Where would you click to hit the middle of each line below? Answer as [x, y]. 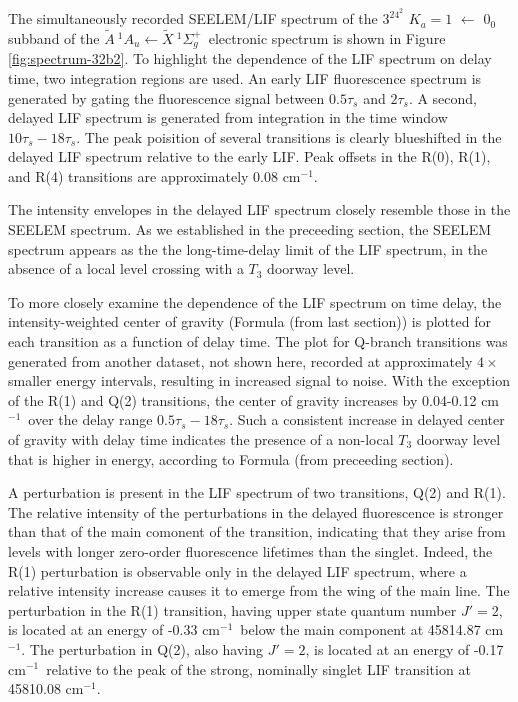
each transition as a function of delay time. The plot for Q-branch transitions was [258, 341]
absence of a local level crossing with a [126, 268]
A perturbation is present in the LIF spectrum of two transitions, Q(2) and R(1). [257, 492]
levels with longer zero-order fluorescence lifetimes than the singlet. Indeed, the [250, 550]
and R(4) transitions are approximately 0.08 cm [154, 175]
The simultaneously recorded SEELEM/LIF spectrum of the [193, 18]
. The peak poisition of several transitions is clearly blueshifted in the [289, 136]
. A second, [443, 97]
